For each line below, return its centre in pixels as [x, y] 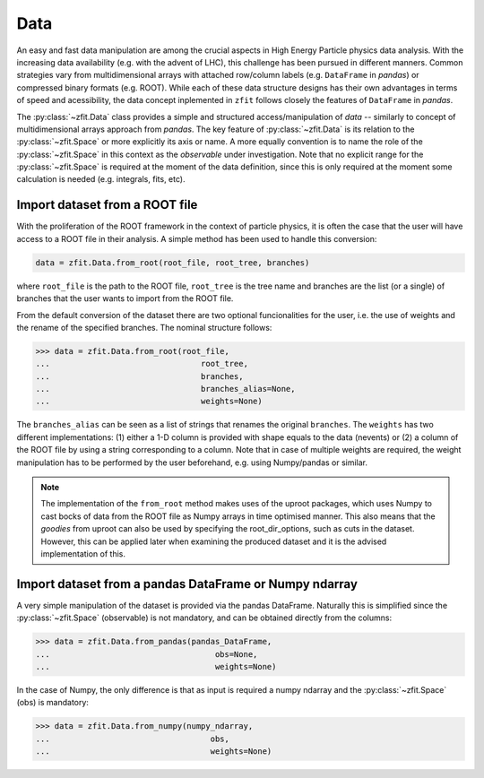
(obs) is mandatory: [53, 703]
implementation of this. [83, 553]
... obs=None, [147, 654]
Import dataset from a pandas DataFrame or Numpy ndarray [187, 584]
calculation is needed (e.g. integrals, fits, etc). [101, 179]
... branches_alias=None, [165, 389]
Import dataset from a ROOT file [107, 205]
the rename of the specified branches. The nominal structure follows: [144, 327]
